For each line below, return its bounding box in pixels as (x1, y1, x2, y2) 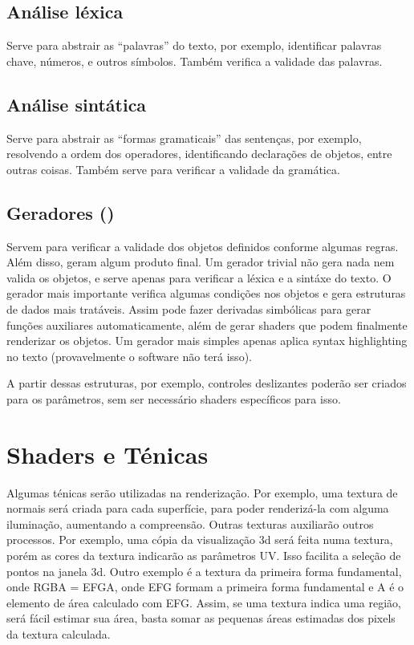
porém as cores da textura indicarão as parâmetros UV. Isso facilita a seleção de (6, 547, 401, 564)
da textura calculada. (6, 625, 111, 642)
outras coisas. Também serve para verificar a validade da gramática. (6, 160, 340, 177)
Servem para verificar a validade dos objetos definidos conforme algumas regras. (6, 237, 399, 254)
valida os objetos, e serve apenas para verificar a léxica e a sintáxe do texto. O (6, 269, 392, 286)
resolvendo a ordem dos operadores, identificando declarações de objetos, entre (6, 145, 392, 162)
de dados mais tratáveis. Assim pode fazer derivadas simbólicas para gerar (6, 300, 371, 317)
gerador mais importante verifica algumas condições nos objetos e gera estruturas (6, 285, 406, 302)
